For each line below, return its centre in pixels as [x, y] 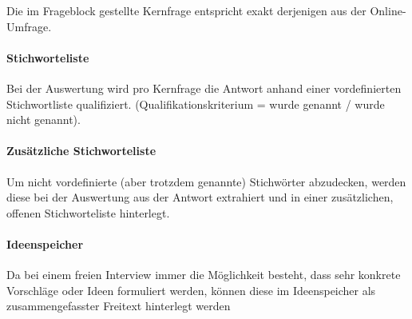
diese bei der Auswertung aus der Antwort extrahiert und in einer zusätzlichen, [200, 197]
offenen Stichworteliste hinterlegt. [88, 212]
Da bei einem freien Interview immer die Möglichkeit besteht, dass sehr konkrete [204, 275]
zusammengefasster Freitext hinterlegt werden [119, 306]
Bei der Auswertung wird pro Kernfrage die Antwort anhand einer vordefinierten [204, 88]
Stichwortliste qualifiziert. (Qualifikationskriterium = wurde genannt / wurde [196, 104]
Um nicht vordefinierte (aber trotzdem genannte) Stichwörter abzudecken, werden [206, 181]
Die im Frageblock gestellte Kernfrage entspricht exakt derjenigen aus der [186, 10]
